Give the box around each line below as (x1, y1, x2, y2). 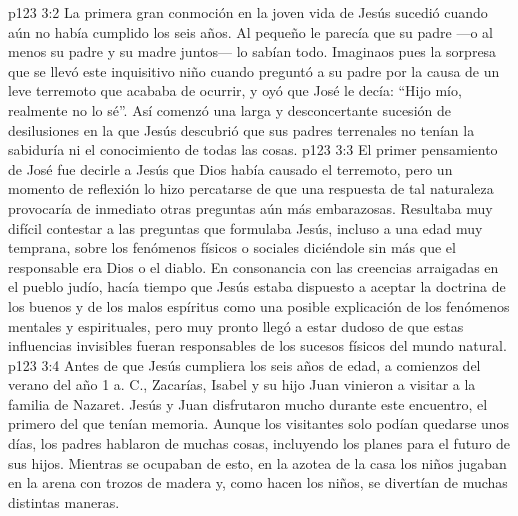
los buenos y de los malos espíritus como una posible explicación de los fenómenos (8, 295, 510, 316)
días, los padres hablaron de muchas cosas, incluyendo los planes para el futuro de (8, 433, 511, 454)
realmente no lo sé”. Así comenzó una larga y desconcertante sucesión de (8, 99, 451, 120)
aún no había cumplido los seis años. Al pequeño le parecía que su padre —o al (8, 21, 494, 42)
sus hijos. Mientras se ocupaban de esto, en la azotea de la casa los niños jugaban (8, 452, 507, 473)
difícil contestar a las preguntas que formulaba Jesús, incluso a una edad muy (8, 217, 483, 238)
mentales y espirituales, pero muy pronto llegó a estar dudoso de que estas (8, 315, 464, 336)
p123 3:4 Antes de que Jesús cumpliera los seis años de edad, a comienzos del (8, 354, 481, 375)
